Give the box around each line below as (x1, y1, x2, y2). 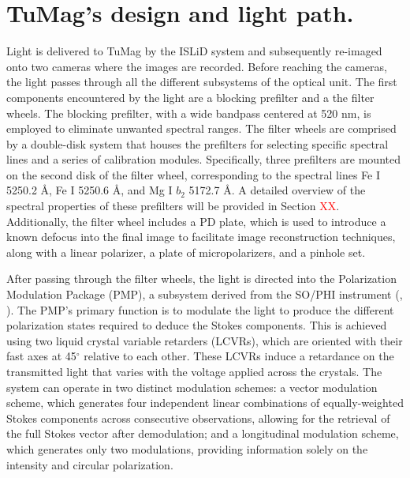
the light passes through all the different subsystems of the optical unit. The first (6, 73, 397, 90)
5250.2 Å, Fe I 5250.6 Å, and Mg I (6, 182, 173, 198)
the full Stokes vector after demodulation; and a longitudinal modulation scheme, (6, 425, 399, 442)
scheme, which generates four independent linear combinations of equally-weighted (6, 394, 404, 411)
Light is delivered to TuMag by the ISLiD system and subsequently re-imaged (6, 43, 382, 59)
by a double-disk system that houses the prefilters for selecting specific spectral (6, 135, 389, 152)
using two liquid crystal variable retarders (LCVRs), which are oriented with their (6, 332, 403, 348)
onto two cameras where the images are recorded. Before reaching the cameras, (6, 58, 387, 74)
